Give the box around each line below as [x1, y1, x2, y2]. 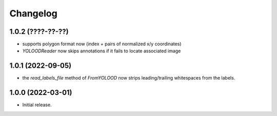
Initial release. [22, 102, 52, 108]
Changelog [9, 8, 57, 19]
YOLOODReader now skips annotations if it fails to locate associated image [22, 48, 181, 54]
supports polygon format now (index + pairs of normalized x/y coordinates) [22, 41, 182, 47]
